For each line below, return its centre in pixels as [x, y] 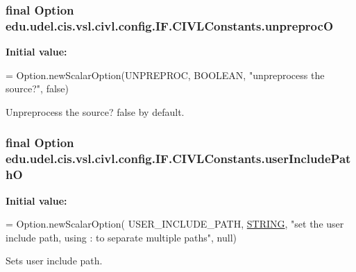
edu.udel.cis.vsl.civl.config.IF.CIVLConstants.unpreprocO [170, 25]
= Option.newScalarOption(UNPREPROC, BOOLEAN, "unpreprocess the [165, 75]
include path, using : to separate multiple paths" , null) [121, 237]
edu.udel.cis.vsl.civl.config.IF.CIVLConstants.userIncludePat [178, 159]
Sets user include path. [54, 261]
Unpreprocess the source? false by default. [95, 111]
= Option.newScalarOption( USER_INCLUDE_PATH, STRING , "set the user [175, 224]
